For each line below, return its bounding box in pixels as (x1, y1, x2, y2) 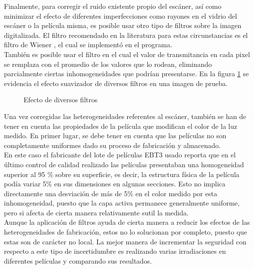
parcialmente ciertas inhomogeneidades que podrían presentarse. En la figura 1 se (4, 68, 249, 79)
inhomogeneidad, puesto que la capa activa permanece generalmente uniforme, (4, 198, 240, 208)
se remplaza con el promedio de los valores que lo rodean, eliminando (4, 59, 212, 69)
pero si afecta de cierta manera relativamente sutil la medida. (4, 207, 189, 217)
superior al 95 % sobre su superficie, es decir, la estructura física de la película (4, 169, 240, 179)
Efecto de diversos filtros (24, 94, 98, 105)
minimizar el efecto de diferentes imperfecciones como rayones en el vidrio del (4, 10, 237, 21)
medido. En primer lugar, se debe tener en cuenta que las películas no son (4, 130, 226, 141)
